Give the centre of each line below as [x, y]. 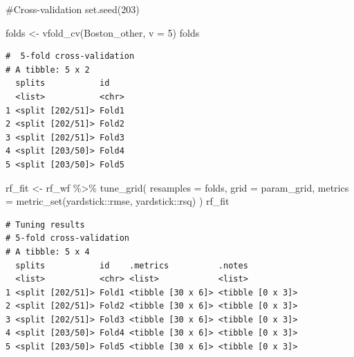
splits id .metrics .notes [132, 265]
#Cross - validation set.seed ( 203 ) [73, 9]
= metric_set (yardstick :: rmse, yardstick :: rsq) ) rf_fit [118, 201]
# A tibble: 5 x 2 [48, 70]
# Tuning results [45, 225]
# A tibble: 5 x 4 [48, 251]
